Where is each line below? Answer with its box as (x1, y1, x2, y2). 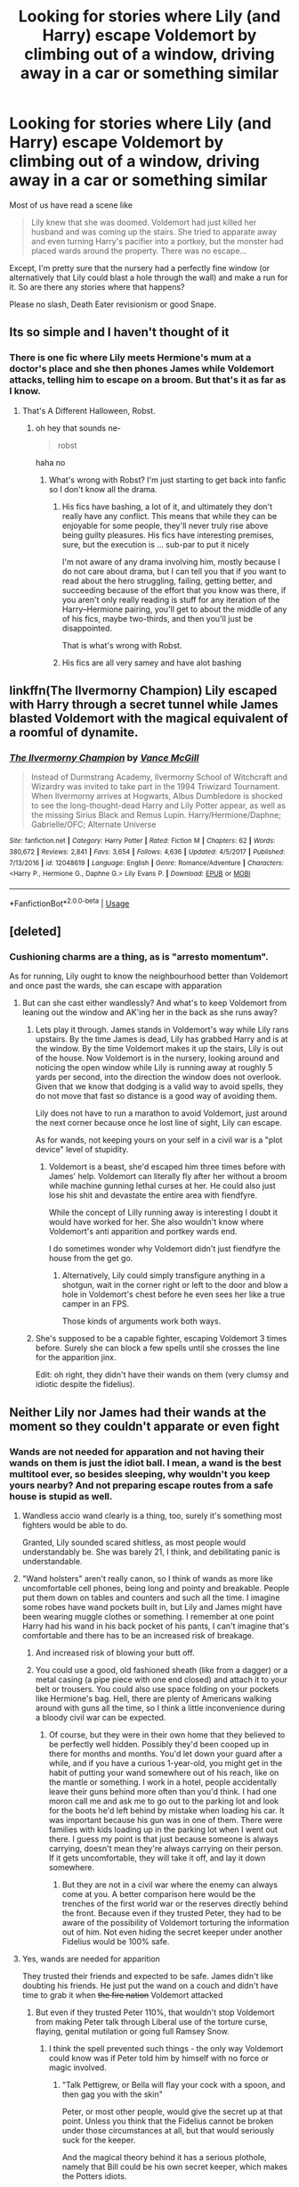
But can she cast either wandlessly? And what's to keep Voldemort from (21, 997, 287, 1009)
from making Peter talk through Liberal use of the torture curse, (35, 2016, 269, 2026)
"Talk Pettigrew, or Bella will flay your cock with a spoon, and (61, 2079, 286, 2090)
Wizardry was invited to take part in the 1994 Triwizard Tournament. (30, 781, 280, 792)
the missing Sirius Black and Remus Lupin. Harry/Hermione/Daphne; (30, 810, 282, 821)
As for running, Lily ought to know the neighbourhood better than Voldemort (9, 970, 288, 982)
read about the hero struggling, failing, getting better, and (61, 575, 273, 586)
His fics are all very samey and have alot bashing (61, 657, 242, 668)
